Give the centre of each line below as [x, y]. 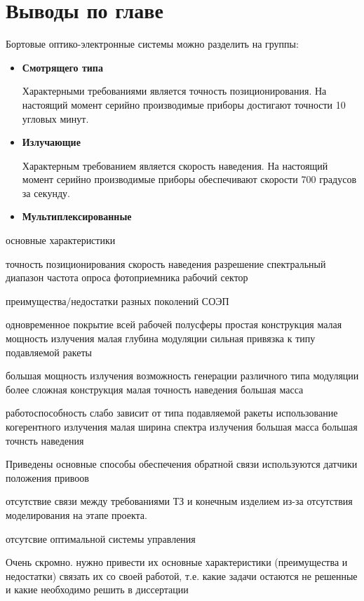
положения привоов [47, 477]
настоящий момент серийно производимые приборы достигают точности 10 [184, 104]
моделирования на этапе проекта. [76, 514]
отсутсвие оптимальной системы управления [101, 538]
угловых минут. [55, 118]
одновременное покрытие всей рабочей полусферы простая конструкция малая [174, 324]
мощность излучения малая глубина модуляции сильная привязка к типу [161, 338]
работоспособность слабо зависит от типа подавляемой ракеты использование [172, 413]
